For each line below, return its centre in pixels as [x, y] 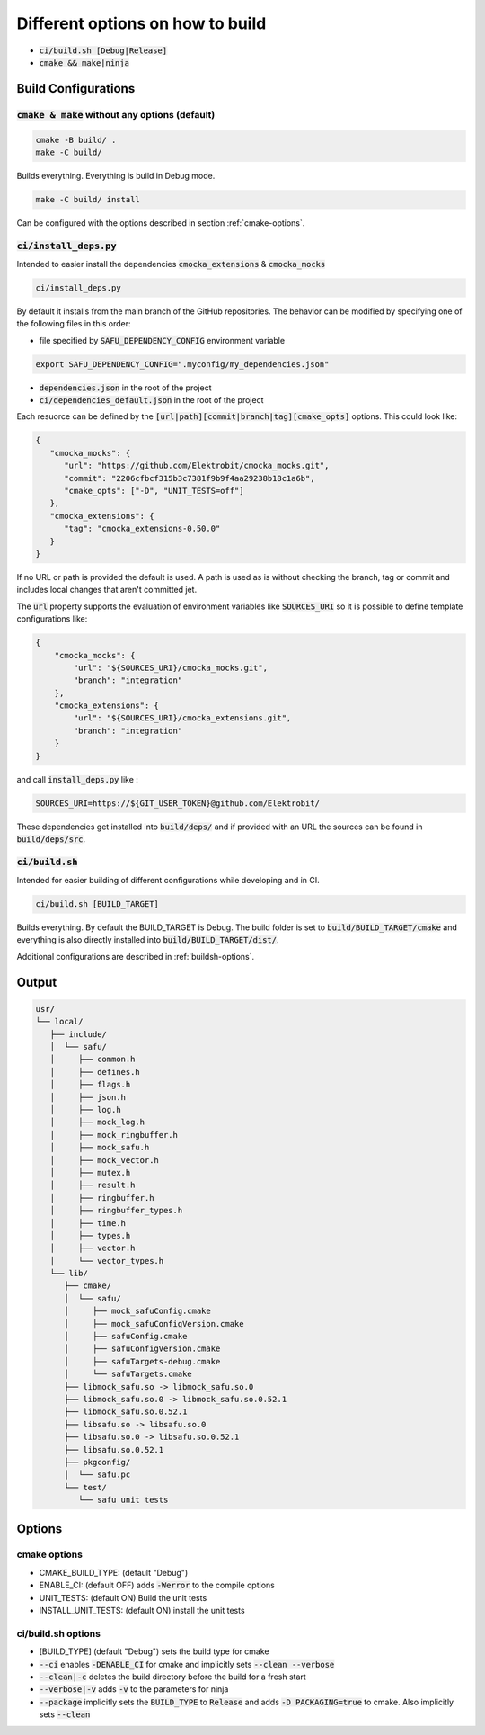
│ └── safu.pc [97, 1475]
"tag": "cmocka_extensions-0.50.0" [142, 529]
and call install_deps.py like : [78, 779]
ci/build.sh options [58, 1633]
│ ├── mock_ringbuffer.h [114, 1135]
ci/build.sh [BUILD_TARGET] [97, 904]
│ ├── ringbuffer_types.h [116, 1211]
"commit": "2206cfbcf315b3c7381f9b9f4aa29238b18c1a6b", [190, 478]
